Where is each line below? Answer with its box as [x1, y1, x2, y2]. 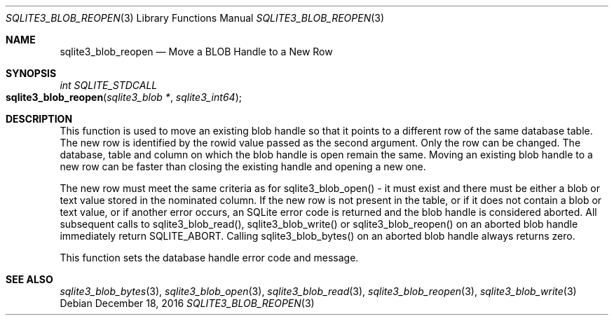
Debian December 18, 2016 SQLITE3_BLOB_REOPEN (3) [60, 297, 315, 309]
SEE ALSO [6, 273, 53, 285]
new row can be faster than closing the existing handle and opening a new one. [60, 160, 426, 172]
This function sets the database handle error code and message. [60, 252, 359, 264]
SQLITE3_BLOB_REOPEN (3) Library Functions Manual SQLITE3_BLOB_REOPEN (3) [6, 12, 385, 24]
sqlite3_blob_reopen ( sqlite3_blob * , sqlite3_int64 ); [6, 91, 242, 103]
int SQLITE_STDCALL [60, 79, 158, 91]
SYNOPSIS [6, 67, 57, 79]
